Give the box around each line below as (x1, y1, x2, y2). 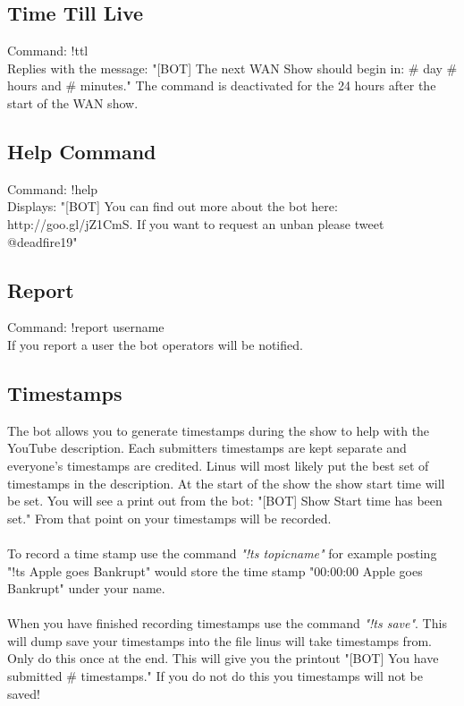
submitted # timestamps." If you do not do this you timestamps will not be (7, 667, 423, 685)
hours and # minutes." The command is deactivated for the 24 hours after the (7, 76, 436, 95)
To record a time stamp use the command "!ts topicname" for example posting (7, 543, 437, 562)
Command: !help (7, 179, 98, 198)
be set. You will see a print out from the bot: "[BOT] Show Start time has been (7, 491, 443, 510)
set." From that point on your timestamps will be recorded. (7, 508, 332, 527)
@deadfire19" (7, 232, 78, 251)
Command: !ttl (7, 41, 89, 60)
